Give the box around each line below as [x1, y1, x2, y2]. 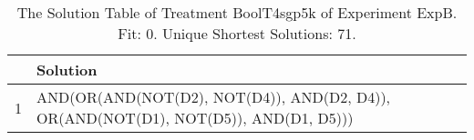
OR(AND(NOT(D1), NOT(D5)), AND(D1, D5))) [36, 107, 354, 128]
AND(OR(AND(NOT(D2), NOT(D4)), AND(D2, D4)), [36, 86, 391, 107]
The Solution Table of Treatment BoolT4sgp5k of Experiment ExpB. [16, 2, 458, 23]
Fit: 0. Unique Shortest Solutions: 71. [118, 23, 356, 44]
